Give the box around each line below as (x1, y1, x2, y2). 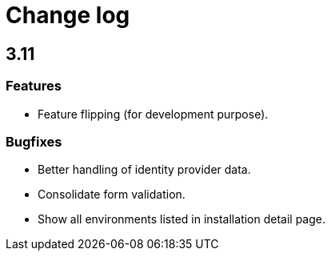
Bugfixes (6, 133, 62, 150)
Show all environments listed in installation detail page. (38, 212, 326, 227)
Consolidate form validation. (38, 187, 185, 202)
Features (6, 78, 62, 94)
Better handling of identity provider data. (38, 163, 251, 177)
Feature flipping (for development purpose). (38, 106, 269, 121)
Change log (6, 2, 130, 29)
